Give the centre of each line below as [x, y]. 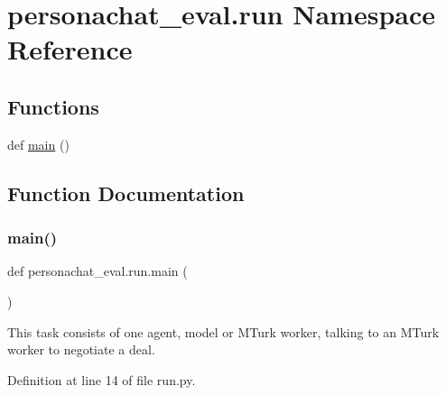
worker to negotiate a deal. [81, 349]
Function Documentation [126, 193]
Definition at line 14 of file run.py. [102, 379]
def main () [38, 144]
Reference [70, 49]
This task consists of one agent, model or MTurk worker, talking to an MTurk [223, 331]
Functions [53, 106]
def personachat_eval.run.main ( [98, 271]
